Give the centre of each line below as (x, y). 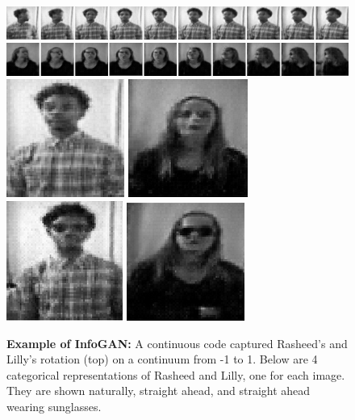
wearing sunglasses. (54, 406)
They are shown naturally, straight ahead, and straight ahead (159, 391)
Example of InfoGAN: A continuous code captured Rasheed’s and (177, 343)
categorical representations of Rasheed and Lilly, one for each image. (176, 374)
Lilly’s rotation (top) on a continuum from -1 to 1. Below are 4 (162, 359)
